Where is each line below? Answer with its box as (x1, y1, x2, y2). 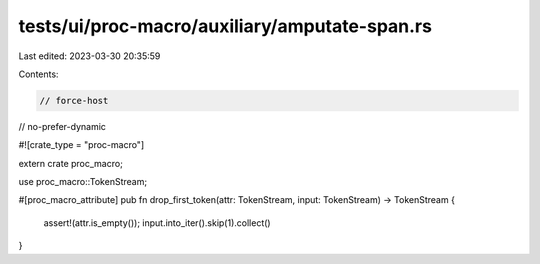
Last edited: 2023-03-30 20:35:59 (18, 50, 161, 62)
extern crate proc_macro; (18, 157, 124, 169)
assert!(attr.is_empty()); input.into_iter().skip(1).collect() (43, 216, 271, 229)
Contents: (18, 68, 59, 80)
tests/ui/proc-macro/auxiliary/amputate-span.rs (18, 15, 432, 37)
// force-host (39, 95, 109, 106)
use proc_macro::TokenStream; (18, 176, 148, 188)
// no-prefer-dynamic (18, 120, 107, 132)
